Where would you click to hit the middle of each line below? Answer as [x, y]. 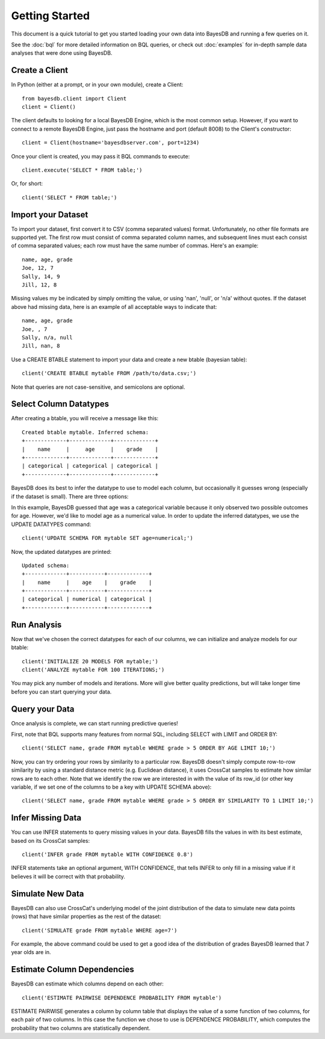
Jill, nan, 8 [41, 346]
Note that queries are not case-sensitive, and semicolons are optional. [98, 387]
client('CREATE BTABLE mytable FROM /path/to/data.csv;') [109, 374]
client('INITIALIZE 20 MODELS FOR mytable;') [90, 661]
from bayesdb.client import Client [74, 98]
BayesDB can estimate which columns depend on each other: [87, 984]
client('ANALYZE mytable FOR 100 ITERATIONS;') [93, 669]
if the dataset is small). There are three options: [70, 496]
